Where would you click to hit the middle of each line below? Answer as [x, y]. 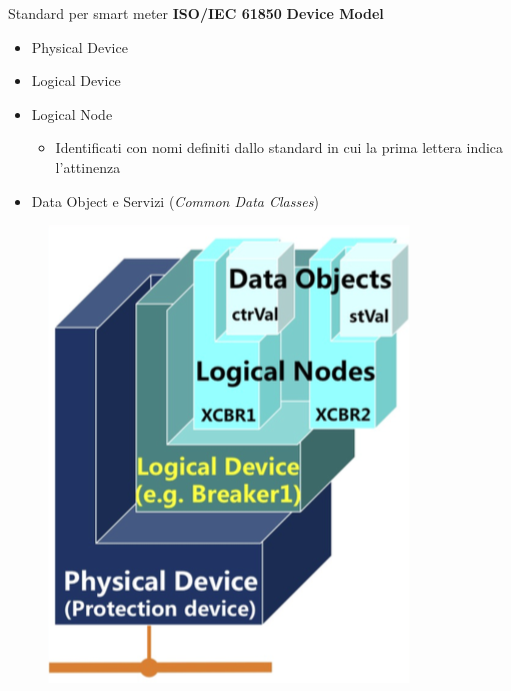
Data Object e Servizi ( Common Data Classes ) [175, 200]
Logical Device [76, 80]
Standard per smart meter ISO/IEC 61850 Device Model [196, 13]
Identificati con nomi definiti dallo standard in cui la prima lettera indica [279, 147]
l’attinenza [88, 166]
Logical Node [72, 113]
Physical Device [79, 46]
